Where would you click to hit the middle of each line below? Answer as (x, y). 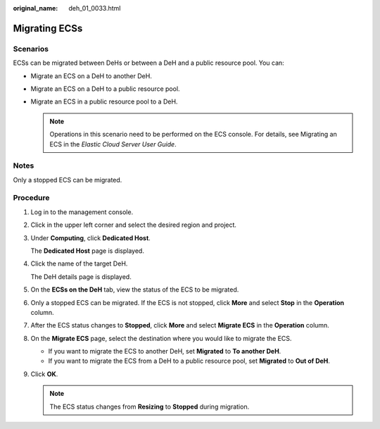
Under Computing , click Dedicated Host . (90, 238)
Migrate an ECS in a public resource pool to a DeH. (104, 101)
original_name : (36, 8)
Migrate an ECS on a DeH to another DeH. (91, 76)
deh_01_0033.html (95, 8)
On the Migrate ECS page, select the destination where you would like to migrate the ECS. (161, 338)
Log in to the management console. (82, 212)
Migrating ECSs (48, 28)
